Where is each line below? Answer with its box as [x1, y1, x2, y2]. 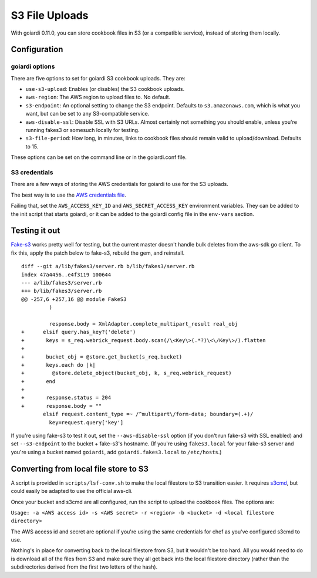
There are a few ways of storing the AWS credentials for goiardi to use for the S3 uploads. [11, 181, 229, 188]
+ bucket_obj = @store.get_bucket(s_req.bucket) [21, 353, 183, 360]
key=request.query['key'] [49, 419, 124, 425]
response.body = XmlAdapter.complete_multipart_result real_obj [49, 320, 238, 327]
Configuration [11, 45, 63, 55]
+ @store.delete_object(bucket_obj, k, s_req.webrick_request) [21, 370, 232, 377]
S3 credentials [11, 168, 53, 176]
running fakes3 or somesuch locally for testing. [25, 127, 140, 134]
